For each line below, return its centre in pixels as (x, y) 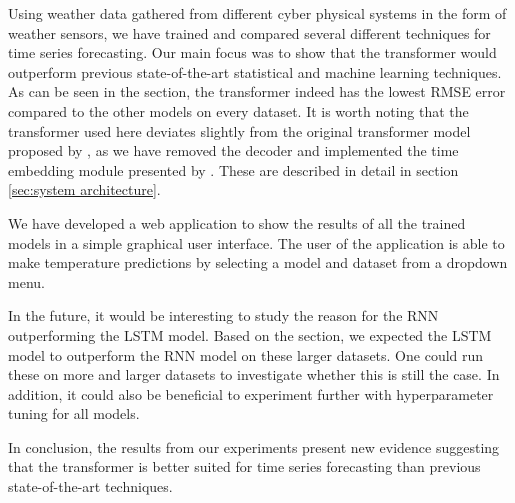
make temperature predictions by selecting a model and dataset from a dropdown (258, 262)
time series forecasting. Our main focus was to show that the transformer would (252, 52)
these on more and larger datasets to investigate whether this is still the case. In (254, 374)
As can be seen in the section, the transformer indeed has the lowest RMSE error (257, 91)
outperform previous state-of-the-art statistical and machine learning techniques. (255, 71)
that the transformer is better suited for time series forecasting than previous (244, 466)
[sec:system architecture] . (84, 189)
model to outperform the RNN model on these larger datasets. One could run (246, 354)
